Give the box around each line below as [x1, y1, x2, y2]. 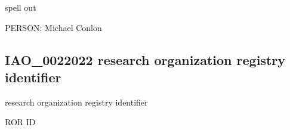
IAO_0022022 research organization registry [5, 50, 285, 69]
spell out [5, 1, 36, 13]
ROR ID [5, 116, 36, 128]
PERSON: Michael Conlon [5, 21, 102, 33]
